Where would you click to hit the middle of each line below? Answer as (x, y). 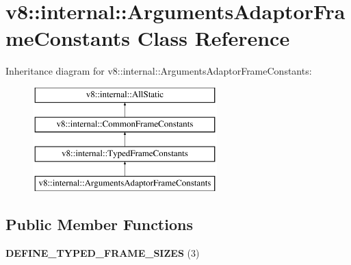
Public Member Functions (99, 224)
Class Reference (213, 38)
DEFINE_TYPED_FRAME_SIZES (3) (103, 252)
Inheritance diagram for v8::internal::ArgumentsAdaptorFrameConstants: (159, 71)
